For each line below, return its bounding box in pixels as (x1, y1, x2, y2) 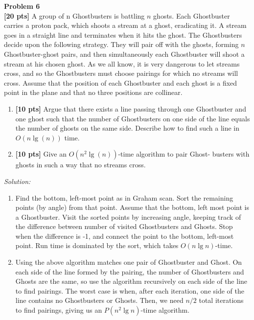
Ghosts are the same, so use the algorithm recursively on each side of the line (15, 276, 248, 286)
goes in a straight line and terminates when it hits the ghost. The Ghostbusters (4, 29, 242, 40)
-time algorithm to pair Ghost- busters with (118, 149, 250, 159)
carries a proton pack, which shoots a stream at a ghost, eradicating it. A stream (4, 20, 247, 30)
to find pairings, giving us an (15, 305, 102, 315)
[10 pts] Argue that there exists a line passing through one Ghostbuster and (15, 103, 246, 114)
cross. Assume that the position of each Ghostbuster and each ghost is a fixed (4, 77, 237, 88)
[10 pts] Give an (15, 149, 67, 159)
